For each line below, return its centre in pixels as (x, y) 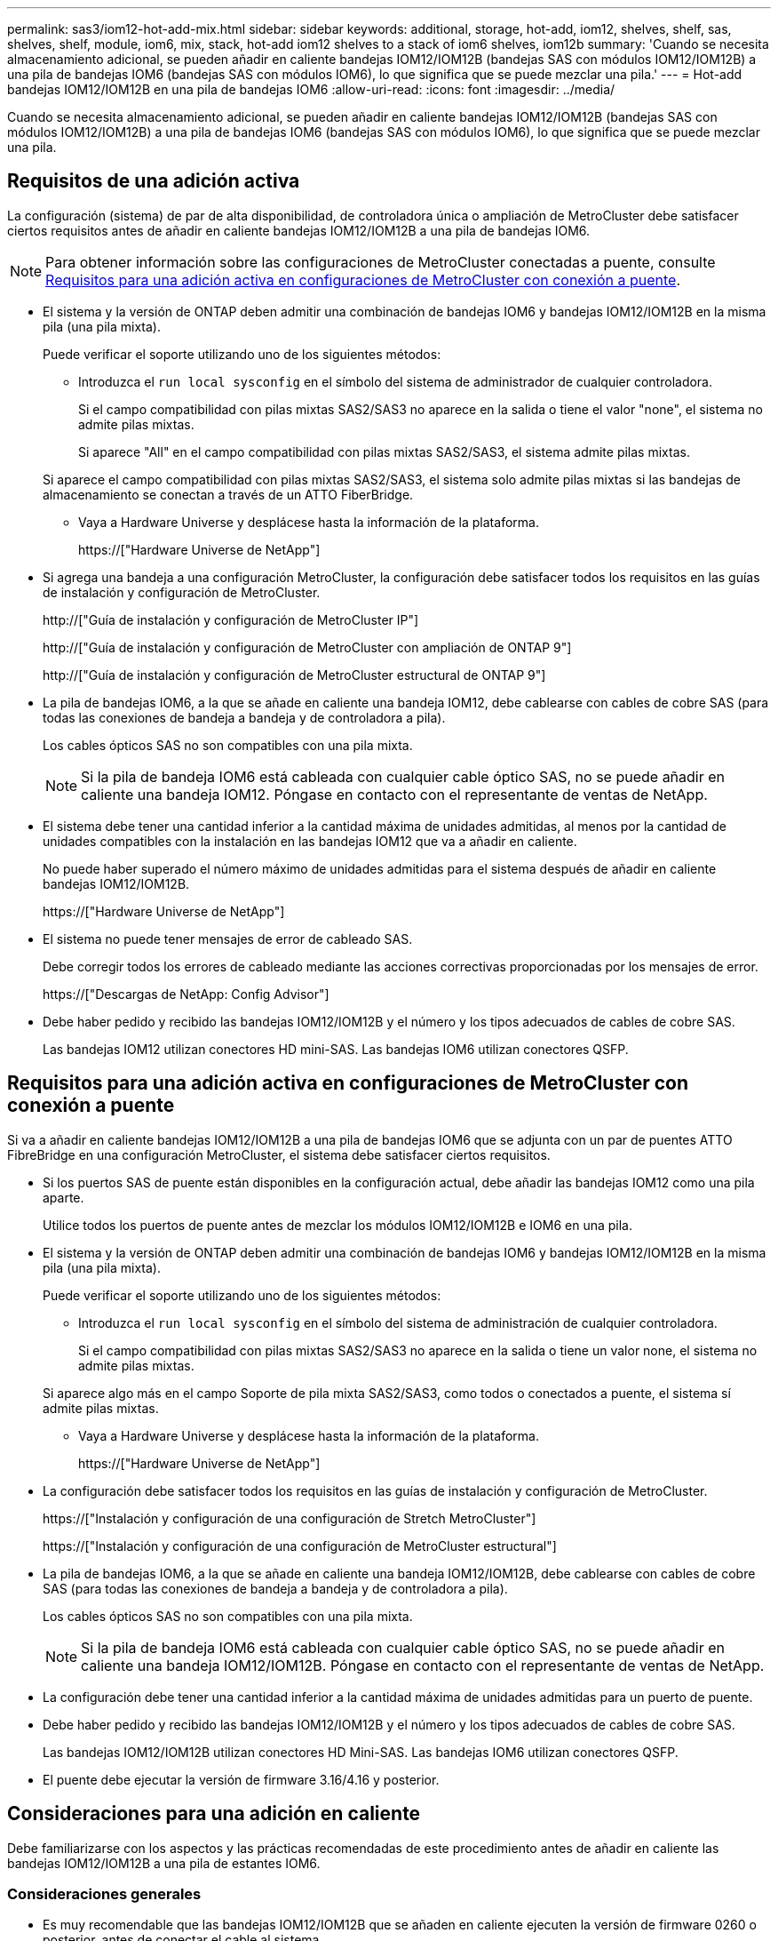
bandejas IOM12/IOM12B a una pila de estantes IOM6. (164, 1863)
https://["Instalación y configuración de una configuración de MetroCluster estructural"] (300, 1546)
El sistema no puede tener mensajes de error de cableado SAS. (228, 939)
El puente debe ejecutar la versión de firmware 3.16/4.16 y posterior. (241, 1779)
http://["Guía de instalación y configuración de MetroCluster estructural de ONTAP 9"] (294, 675)
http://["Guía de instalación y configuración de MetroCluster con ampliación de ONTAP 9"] (307, 647)
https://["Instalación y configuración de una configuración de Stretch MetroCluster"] (290, 1518)
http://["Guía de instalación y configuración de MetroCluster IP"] (231, 619)
